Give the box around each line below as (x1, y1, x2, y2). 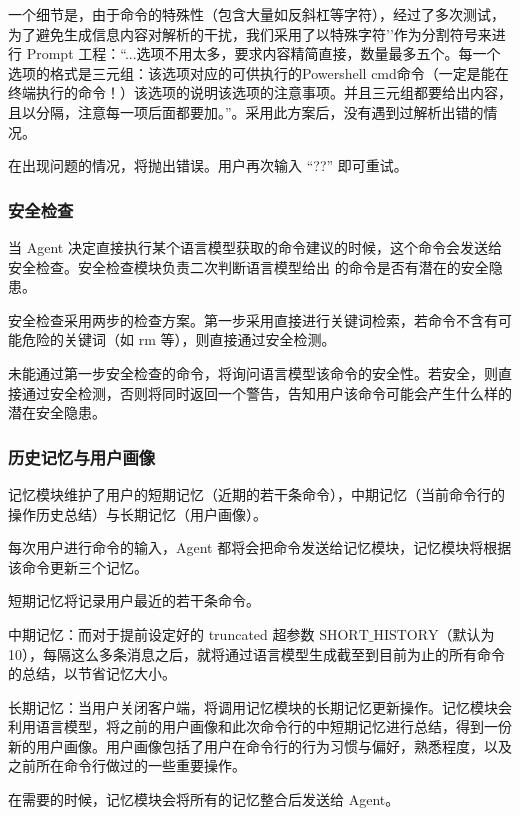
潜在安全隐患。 (8, 402, 106, 423)
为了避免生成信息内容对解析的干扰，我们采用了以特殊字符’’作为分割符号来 (8, 23, 492, 44)
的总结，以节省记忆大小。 (8, 663, 176, 684)
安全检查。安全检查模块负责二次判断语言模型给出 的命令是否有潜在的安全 (8, 256, 489, 277)
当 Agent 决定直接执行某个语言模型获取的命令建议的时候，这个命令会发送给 (8, 236, 502, 257)
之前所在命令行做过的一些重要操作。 (8, 755, 246, 776)
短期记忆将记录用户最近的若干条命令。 (8, 590, 260, 611)
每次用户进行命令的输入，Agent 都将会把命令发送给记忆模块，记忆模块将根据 (8, 537, 512, 558)
